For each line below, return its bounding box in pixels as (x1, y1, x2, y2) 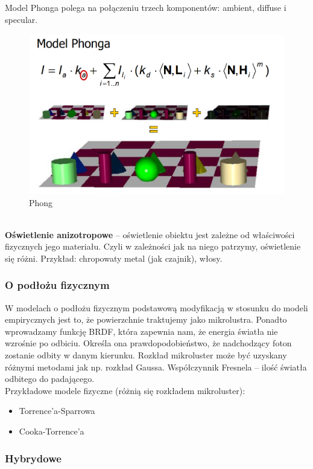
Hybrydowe (5, 450, 62, 465)
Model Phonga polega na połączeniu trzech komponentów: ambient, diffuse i (5, 1, 286, 13)
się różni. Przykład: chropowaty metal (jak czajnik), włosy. (5, 251, 223, 264)
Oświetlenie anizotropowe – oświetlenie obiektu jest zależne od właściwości (5, 228, 295, 241)
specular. (5, 13, 38, 25)
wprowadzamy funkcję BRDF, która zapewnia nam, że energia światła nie (5, 325, 278, 337)
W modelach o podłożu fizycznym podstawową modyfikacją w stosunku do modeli (5, 301, 308, 314)
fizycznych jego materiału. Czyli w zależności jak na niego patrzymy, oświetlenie (5, 240, 301, 253)
